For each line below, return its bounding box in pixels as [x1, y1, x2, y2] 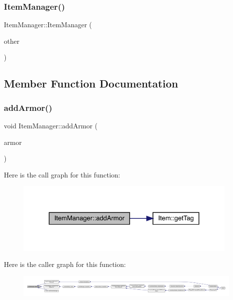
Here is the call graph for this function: [4, 169, 120, 179]
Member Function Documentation [4, 76, 179, 91]
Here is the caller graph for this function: [4, 259, 126, 269]
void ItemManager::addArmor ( [4, 121, 98, 130]
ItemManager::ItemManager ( [4, 19, 92, 30]
